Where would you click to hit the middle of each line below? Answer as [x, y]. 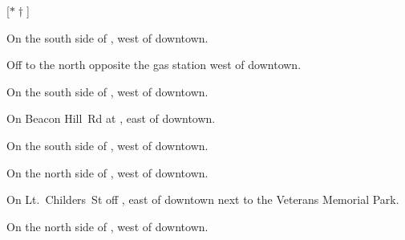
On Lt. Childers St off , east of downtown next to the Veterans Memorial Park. [203, 199]
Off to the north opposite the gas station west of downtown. [154, 65]
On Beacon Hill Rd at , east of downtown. [111, 118]
